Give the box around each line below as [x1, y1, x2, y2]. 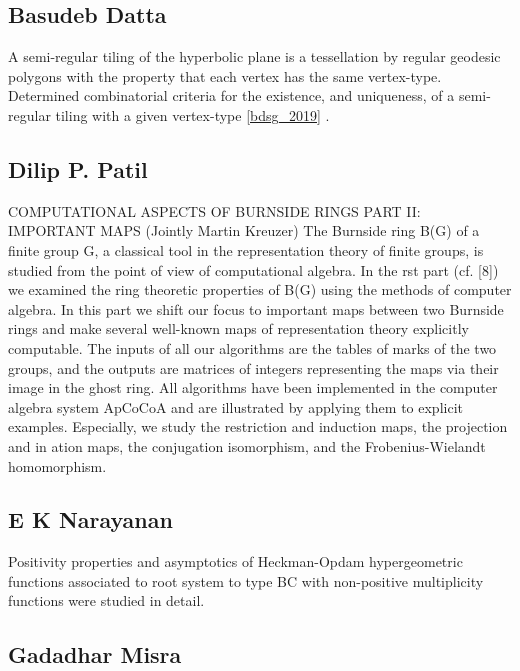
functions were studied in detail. [8, 590, 205, 611]
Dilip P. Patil [8, 153, 148, 184]
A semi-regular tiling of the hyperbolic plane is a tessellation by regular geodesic [8, 46, 501, 67]
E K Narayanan [8, 504, 173, 535]
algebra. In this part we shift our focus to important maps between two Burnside [8, 298, 504, 319]
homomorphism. [8, 455, 107, 476]
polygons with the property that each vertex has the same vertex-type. [8, 65, 442, 86]
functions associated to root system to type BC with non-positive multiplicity [8, 570, 484, 591]
